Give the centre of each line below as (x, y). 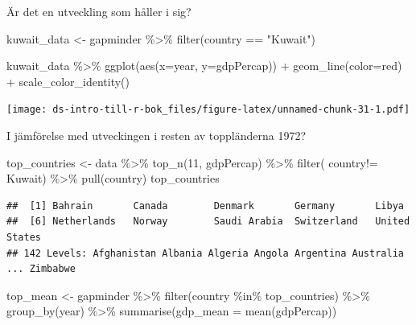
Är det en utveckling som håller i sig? (99, 11)
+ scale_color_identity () (68, 81)
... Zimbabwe (41, 269)
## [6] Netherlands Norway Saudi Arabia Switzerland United (208, 222)
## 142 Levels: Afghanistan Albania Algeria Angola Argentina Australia (205, 253)
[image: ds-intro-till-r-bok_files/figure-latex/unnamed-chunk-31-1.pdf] (208, 110)
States (24, 237)
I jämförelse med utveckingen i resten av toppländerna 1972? (157, 136)
